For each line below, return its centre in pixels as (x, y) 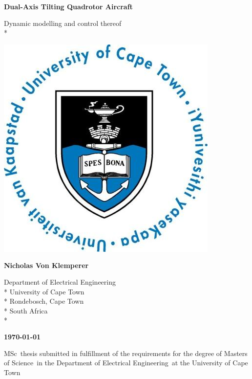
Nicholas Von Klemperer (46, 265)
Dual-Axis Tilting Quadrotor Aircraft (68, 6)
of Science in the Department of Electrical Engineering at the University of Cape (126, 363)
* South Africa (26, 310)
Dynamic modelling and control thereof (63, 23)
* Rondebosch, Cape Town (44, 301)
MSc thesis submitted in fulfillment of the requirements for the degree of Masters (126, 353)
